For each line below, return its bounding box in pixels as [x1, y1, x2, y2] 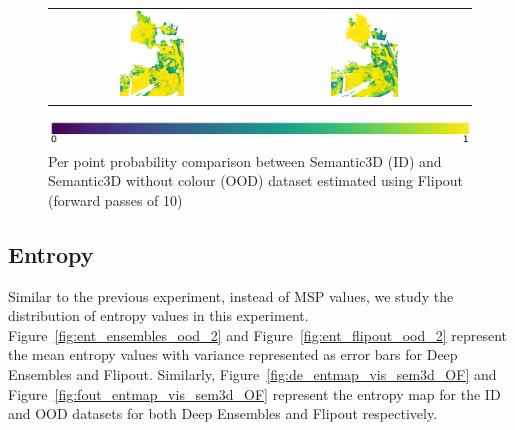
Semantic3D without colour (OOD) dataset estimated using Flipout [48, 170, 464, 191]
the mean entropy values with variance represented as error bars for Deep [8, 344, 458, 365]
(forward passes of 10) [48, 189, 183, 210]
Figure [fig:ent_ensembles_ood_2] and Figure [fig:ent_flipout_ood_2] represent [8, 324, 508, 345]
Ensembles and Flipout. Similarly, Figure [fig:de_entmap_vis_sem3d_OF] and [8, 364, 497, 385]
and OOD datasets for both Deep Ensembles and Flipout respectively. [8, 403, 438, 424]
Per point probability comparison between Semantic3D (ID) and [48, 150, 442, 171]
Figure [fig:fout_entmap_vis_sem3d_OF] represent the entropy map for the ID [8, 383, 501, 404]
